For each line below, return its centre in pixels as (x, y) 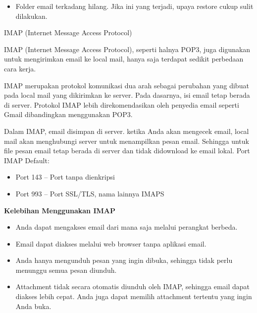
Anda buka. (33, 306)
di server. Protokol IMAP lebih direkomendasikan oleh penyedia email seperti (122, 104)
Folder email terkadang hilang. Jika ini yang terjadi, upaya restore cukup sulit (134, 6)
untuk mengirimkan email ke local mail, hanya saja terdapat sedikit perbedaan (124, 59)
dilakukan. (31, 16)
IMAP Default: (27, 160)
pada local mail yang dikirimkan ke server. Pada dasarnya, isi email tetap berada (127, 95)
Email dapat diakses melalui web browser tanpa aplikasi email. (111, 243)
